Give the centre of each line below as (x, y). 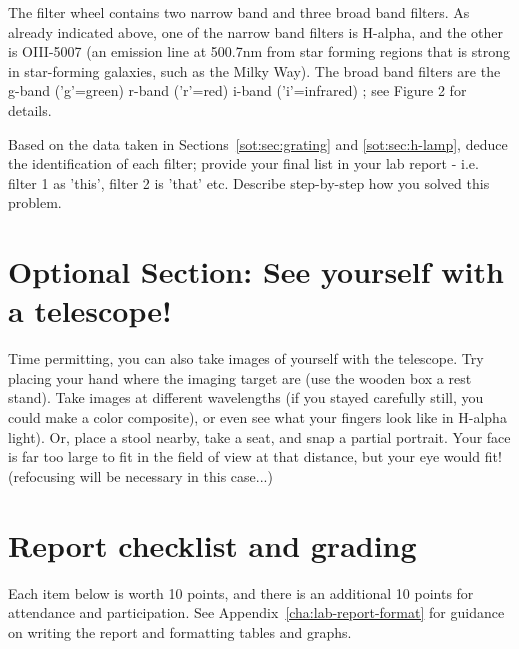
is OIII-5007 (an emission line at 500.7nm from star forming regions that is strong (259, 51)
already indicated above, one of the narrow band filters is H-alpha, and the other (256, 31)
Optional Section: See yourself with (256, 271)
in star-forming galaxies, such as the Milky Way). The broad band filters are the (254, 70)
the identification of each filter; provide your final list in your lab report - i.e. (243, 163)
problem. (35, 202)
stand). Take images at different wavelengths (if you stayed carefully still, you (246, 397)
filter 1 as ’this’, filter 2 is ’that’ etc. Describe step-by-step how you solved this (249, 182)
